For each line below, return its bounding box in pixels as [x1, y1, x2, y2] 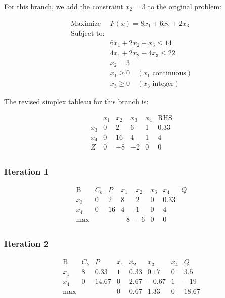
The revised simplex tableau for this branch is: [4, 96, 149, 107]
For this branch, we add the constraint [4, 1, 123, 11]
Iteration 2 [4, 237, 49, 250]
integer [152, 80, 174, 88]
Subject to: [70, 30, 105, 37]
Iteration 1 [4, 165, 49, 178]
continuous [152, 70, 186, 77]
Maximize [70, 20, 101, 27]
